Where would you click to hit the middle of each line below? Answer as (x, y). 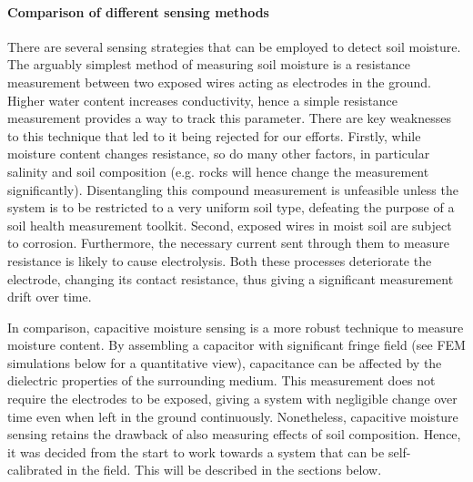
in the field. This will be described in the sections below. (224, 470)
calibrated (35, 470)
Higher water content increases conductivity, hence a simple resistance (203, 100)
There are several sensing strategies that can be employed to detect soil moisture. (234, 46)
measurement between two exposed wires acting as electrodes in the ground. (219, 82)
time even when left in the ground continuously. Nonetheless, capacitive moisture (233, 416)
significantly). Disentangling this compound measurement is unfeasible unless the (233, 189)
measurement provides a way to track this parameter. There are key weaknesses (229, 118)
